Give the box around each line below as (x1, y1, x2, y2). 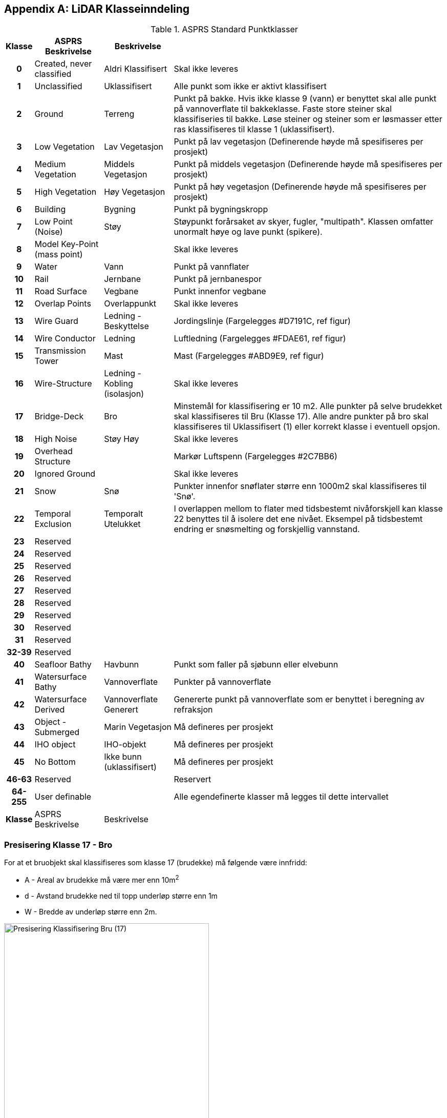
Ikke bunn (104, 751, 142, 762)
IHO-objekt (104, 739, 146, 750)
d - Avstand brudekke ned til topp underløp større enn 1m (25, 891, 218, 900)
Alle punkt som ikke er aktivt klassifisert (174, 81, 327, 92)
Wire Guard (34, 316, 78, 327)
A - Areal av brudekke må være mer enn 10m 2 (25, 874, 179, 884)
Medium (34, 159, 66, 170)
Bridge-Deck (34, 411, 84, 422)
